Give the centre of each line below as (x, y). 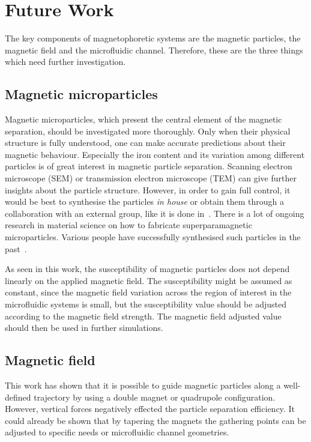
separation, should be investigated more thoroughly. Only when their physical (148, 131)
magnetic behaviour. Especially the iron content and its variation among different (155, 154)
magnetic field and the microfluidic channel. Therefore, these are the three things (154, 50)
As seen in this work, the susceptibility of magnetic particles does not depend (147, 269)
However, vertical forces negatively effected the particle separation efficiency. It (150, 409)
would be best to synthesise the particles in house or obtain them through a (145, 201)
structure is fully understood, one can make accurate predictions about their (145, 143)
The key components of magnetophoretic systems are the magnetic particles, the (153, 38)
